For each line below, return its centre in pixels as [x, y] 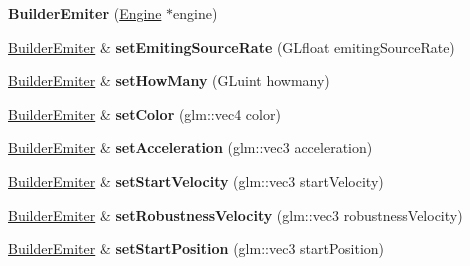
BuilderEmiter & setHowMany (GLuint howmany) [169, 80]
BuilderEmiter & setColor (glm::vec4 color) [144, 113]
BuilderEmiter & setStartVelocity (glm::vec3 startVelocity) [196, 180]
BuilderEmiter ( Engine [85, 13]
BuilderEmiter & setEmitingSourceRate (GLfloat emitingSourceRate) [231, 46]
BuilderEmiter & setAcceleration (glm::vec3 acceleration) [190, 147]
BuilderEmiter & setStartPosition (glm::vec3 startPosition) [196, 248]
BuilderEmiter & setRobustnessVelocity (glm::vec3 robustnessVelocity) [235, 214]
